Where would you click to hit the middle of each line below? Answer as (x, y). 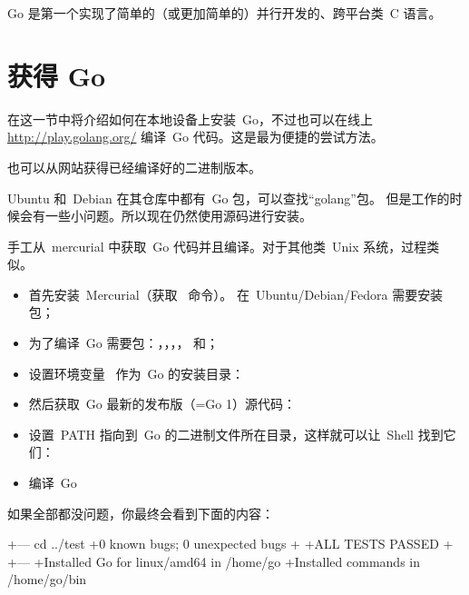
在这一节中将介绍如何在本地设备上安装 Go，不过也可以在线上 (190, 119)
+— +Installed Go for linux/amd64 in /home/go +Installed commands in (214, 561)
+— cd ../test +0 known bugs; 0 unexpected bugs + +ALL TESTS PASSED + (230, 544)
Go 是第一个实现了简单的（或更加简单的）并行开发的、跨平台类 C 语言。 (225, 13)
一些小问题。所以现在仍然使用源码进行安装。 (178, 216)
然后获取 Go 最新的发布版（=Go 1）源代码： (162, 404)
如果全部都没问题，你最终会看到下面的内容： (141, 513)
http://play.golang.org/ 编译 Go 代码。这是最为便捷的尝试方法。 (195, 137)
